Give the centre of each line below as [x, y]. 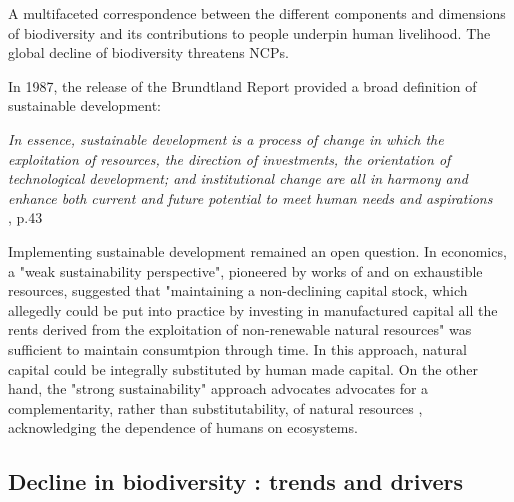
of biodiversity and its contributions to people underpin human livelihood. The [249, 32]
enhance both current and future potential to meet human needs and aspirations [250, 197]
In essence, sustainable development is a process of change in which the [226, 138]
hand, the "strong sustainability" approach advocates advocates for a [218, 388]
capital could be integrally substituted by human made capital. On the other [243, 368]
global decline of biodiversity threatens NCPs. [148, 52]
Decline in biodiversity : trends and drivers [236, 481]
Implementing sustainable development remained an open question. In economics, [257, 250]
